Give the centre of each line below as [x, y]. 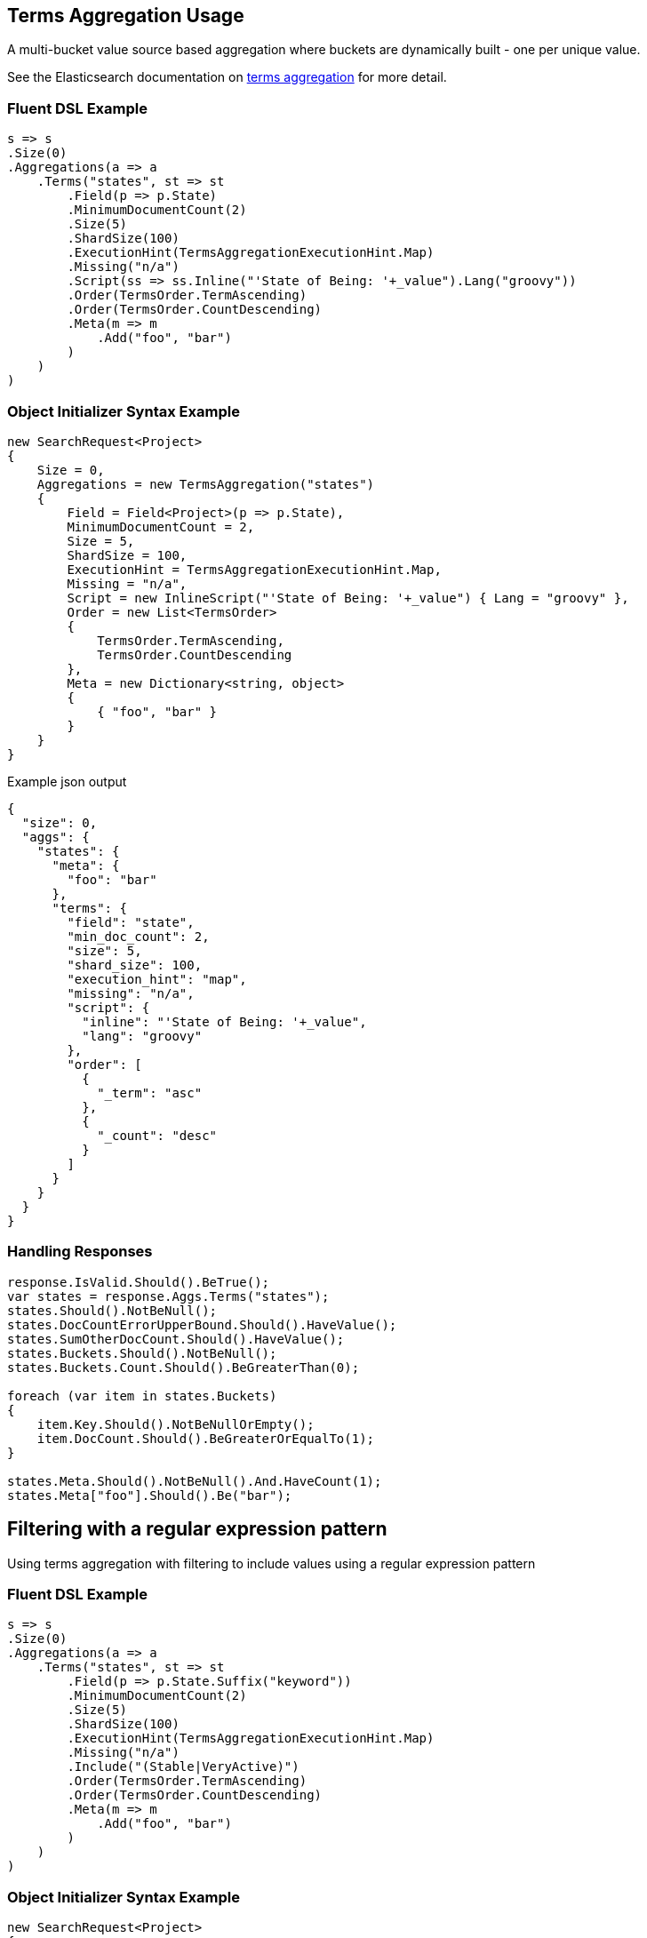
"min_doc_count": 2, [138, 936]
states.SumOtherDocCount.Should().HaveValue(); [176, 1339]
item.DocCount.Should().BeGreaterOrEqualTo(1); [206, 1438]
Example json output [67, 781]
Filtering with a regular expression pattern [197, 1529]
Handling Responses [80, 1252]
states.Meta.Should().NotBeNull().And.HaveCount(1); [195, 1481]
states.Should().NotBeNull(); [112, 1310]
